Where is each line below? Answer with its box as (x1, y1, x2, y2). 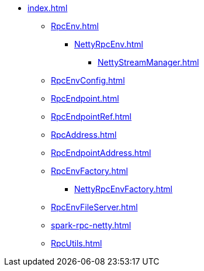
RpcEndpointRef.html (51, 112, 132, 121)
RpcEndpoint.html (51, 93, 119, 103)
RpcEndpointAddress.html (51, 148, 151, 158)
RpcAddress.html (51, 130, 117, 140)
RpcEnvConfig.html (51, 75, 125, 85)
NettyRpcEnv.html (74, 39, 143, 49)
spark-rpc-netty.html (51, 220, 132, 230)
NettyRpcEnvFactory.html (74, 184, 172, 194)
